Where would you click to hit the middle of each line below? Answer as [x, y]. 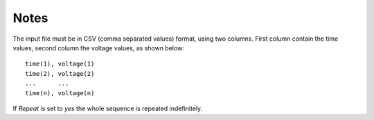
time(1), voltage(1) [60, 64]
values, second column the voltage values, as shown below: [99, 48]
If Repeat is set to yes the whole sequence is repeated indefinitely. [108, 108]
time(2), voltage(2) [60, 73]
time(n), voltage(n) [60, 93]
